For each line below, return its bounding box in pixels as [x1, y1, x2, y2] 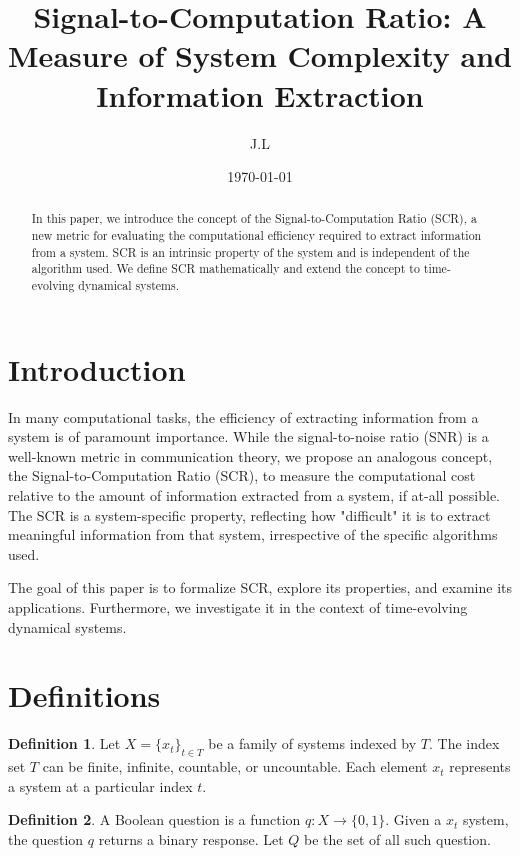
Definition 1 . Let [8, 733, 121, 754]
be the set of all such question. [304, 828, 491, 849]
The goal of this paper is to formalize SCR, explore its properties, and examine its [8, 577, 512, 598]
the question [8, 828, 84, 849]
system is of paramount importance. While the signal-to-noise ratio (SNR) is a [8, 426, 489, 447]
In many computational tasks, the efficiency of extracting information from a [8, 406, 479, 427]
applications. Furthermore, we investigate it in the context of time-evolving [8, 597, 468, 618]
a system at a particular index [8, 775, 193, 796]
